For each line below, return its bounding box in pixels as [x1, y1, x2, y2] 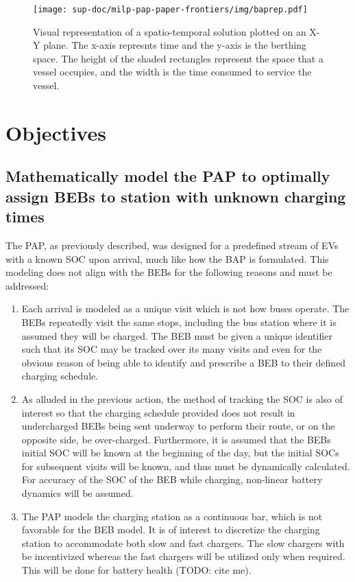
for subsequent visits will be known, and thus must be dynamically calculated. [21, 458, 350, 473]
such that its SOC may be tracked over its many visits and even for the [21, 342, 322, 356]
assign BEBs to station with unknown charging [5, 185, 346, 207]
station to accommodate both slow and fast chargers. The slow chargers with [21, 535, 345, 550]
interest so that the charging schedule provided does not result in [21, 405, 295, 419]
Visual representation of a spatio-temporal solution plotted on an [33, 24, 306, 38]
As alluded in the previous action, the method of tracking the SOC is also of [21, 391, 343, 406]
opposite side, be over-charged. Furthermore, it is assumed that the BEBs [21, 432, 331, 446]
